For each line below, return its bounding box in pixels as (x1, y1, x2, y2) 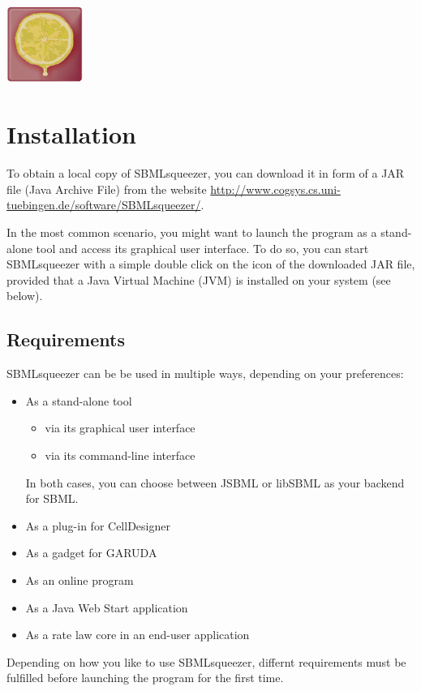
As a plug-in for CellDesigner (25, 517, 170, 534)
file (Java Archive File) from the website (6, 180, 207, 197)
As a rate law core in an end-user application (25, 626, 250, 643)
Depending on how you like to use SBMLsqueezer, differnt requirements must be (6, 653, 406, 670)
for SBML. (25, 490, 79, 507)
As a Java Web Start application (25, 599, 188, 616)
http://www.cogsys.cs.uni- (210, 180, 341, 197)
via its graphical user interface (45, 419, 195, 436)
